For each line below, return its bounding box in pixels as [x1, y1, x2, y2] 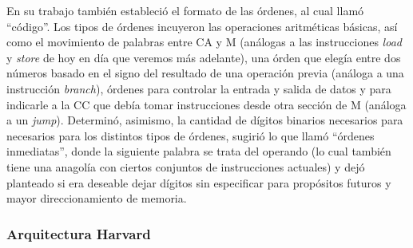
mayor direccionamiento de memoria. [6, 190, 187, 207]
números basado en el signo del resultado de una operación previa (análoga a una [6, 65, 404, 81]
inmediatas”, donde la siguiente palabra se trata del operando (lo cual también [6, 143, 391, 159]
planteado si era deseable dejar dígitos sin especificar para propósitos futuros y [6, 174, 391, 191]
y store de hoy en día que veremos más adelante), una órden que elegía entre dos [6, 49, 401, 65]
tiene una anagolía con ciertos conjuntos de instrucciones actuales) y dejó [6, 158, 365, 175]
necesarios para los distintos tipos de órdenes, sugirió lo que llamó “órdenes [6, 127, 375, 144]
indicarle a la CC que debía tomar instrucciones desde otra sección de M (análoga [6, 96, 407, 112]
